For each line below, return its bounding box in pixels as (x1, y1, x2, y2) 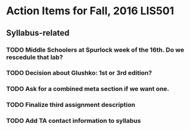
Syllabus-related (6, 28, 70, 38)
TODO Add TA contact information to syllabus (6, 117, 141, 125)
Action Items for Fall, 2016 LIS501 (6, 4, 175, 18)
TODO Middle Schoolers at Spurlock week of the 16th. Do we (6, 46, 185, 54)
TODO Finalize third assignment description (6, 101, 136, 109)
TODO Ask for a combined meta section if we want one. (6, 85, 170, 93)
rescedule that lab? (6, 53, 64, 61)
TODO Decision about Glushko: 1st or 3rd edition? (6, 69, 152, 77)
